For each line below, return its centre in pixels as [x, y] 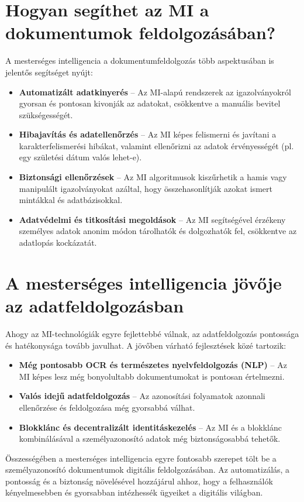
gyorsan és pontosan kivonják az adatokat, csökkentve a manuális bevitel [150, 103]
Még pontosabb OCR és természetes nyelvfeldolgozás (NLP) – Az [153, 365]
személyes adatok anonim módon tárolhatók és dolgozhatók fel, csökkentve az [158, 231]
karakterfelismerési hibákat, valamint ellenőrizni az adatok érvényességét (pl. [156, 145]
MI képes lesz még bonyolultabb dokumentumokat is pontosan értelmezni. [152, 376]
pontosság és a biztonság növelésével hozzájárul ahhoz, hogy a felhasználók [139, 481]
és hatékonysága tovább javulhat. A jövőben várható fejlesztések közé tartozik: [146, 345]
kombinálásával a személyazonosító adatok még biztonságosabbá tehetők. [150, 439]
